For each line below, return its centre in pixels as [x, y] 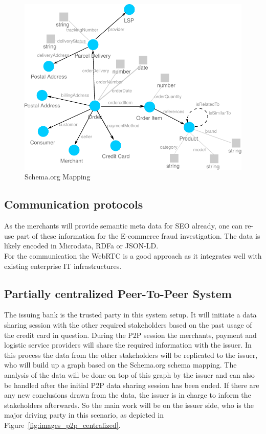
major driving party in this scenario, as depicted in [84, 415]
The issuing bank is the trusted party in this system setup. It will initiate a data [130, 315]
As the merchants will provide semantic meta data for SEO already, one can [124, 226]
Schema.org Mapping [58, 177]
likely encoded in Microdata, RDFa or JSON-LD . [81, 246]
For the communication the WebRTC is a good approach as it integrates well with [133, 255]
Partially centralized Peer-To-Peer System [118, 293]
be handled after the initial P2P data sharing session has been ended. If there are [132, 385]
